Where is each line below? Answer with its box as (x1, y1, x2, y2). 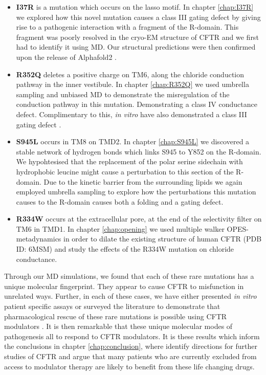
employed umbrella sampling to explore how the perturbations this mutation (16, 186, 256, 197)
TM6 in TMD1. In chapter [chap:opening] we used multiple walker (16, 223, 225, 234)
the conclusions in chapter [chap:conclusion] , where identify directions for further (4, 341, 257, 351)
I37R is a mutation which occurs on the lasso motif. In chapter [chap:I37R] (16, 2, 254, 12)
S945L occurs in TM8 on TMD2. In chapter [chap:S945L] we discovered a (16, 136, 250, 147)
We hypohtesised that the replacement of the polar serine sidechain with (16, 156, 243, 167)
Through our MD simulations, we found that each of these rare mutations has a (4, 271, 254, 281)
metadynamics (16, 233, 61, 244)
